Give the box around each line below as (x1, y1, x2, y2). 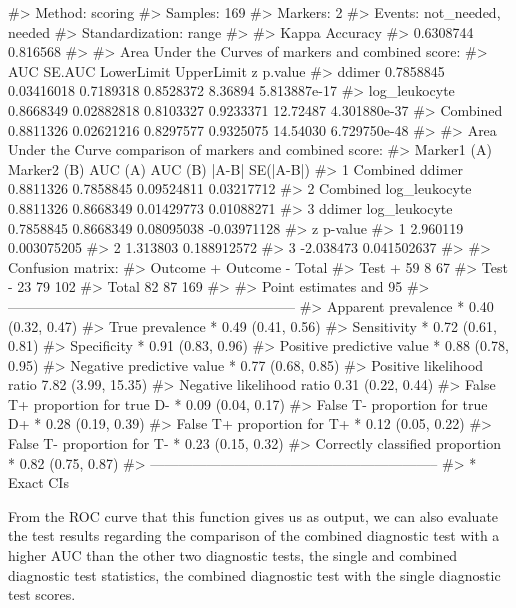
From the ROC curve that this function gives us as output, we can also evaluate (8, 505, 499, 526)
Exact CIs (8, 472, 69, 493)
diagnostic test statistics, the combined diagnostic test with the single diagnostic (8, 564, 501, 585)
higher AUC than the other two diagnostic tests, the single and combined (8, 545, 458, 566)
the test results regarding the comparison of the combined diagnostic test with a (8, 525, 500, 546)
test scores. (8, 584, 76, 605)
